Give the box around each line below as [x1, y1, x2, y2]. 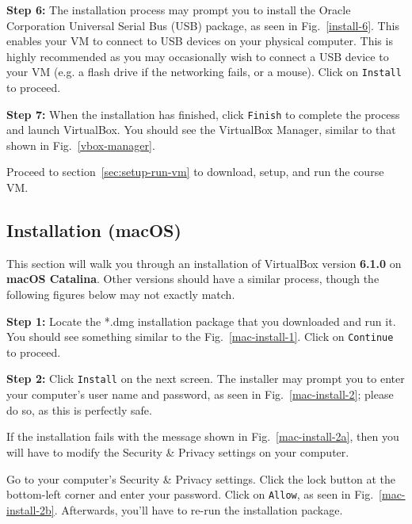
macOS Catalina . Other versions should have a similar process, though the [6, 270, 380, 287]
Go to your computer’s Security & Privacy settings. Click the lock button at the [6, 470, 396, 487]
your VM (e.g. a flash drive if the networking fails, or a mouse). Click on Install [6, 63, 402, 80]
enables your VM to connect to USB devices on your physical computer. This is [6, 33, 393, 49]
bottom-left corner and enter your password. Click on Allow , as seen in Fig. [6, 486, 374, 503]
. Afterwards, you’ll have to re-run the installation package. [54, 501, 343, 518]
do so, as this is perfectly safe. [6, 401, 152, 418]
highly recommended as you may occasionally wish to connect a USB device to [6, 48, 389, 64]
